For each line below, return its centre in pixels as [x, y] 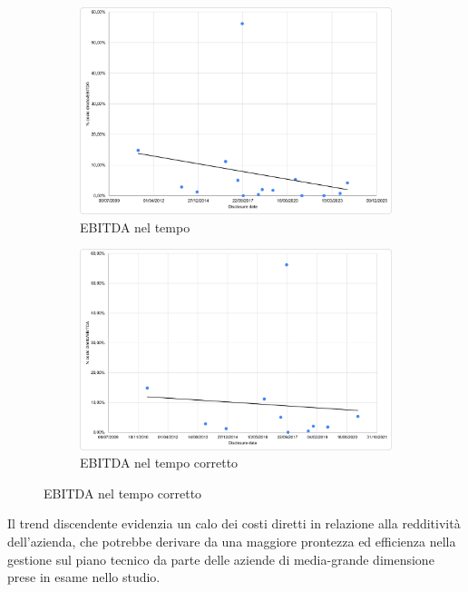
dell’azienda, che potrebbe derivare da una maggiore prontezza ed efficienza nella [232, 542]
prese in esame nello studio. [84, 577]
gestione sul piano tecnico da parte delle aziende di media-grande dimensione [221, 559]
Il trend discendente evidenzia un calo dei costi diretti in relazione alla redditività [234, 523]
